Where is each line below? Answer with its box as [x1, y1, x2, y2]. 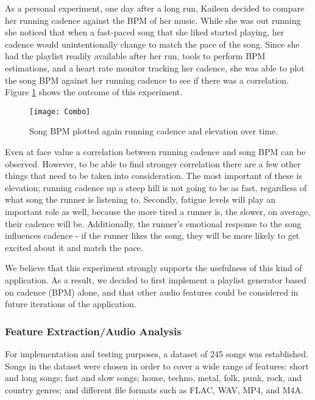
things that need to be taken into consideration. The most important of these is [5, 169, 302, 182]
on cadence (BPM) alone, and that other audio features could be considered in [5, 285, 299, 298]
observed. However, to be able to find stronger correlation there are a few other [5, 157, 301, 170]
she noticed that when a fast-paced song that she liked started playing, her [5, 26, 285, 38]
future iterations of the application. [5, 297, 136, 310]
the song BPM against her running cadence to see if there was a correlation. [5, 73, 289, 86]
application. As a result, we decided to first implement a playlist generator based [5, 273, 306, 286]
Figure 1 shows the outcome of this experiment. [5, 85, 183, 98]
